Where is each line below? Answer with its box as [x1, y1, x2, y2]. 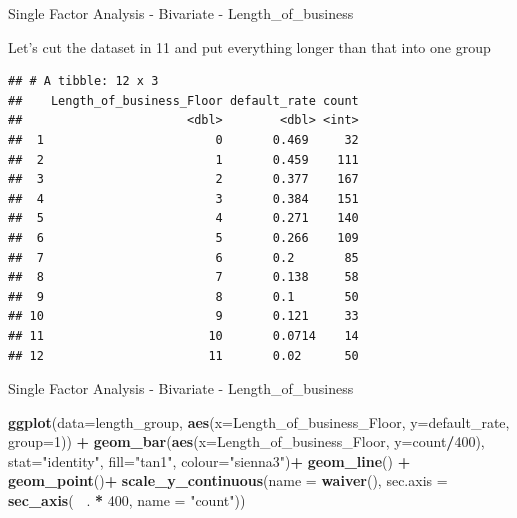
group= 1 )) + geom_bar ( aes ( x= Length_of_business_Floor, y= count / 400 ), [8, 431, 485, 452]
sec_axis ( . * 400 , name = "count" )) [8, 490, 246, 511]
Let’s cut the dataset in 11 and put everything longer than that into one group [8, 36, 491, 57]
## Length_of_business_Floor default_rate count [8, 93, 359, 108]
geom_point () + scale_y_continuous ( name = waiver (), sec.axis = [8, 470, 448, 491]
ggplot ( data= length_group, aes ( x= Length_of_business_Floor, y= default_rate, [8, 411, 510, 432]
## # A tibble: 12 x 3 [8, 74, 159, 89]
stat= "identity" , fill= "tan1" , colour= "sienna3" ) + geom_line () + [8, 450, 411, 471]
